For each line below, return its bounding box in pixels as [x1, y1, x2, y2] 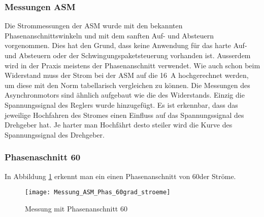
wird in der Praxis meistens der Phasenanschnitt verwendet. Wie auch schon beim [5, 60, 260, 70]
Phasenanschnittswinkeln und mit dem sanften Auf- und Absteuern [5, 30, 214, 40]
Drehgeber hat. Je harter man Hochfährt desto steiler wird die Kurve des [5, 119, 233, 130]
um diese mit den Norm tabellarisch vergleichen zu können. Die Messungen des [5, 79, 250, 90]
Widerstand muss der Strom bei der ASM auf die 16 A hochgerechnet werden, [5, 70, 249, 80]
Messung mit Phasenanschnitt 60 [25, 203, 127, 213]
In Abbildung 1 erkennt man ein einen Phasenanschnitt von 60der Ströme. [5, 170, 236, 181]
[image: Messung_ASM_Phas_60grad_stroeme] [25, 189, 171, 196]
